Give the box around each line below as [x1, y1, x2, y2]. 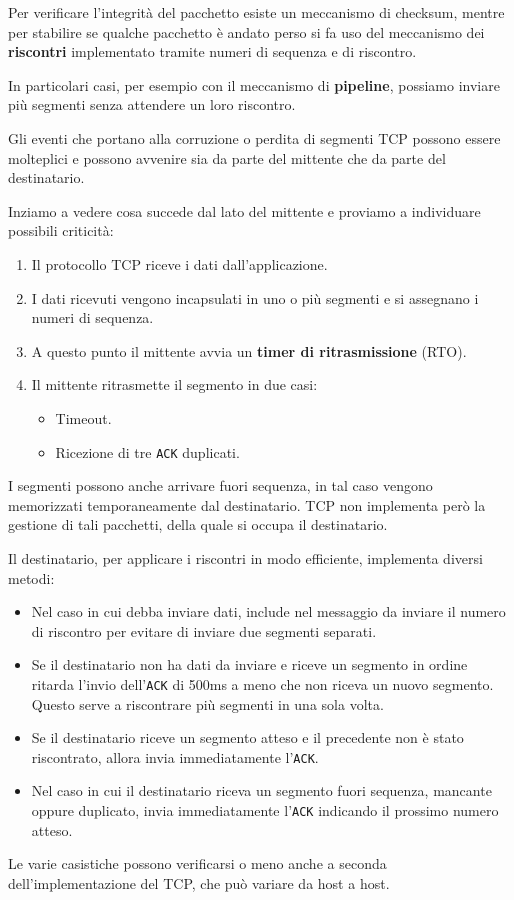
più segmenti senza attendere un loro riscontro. [8, 94, 296, 115]
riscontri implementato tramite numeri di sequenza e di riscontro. [8, 41, 417, 62]
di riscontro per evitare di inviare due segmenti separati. [31, 620, 377, 641]
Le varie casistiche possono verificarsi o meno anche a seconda [8, 853, 387, 874]
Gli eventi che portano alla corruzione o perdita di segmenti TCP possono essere [8, 127, 501, 148]
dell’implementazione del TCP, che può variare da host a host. [8, 872, 390, 893]
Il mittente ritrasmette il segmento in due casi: [31, 374, 318, 395]
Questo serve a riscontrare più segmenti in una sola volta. [31, 693, 384, 714]
